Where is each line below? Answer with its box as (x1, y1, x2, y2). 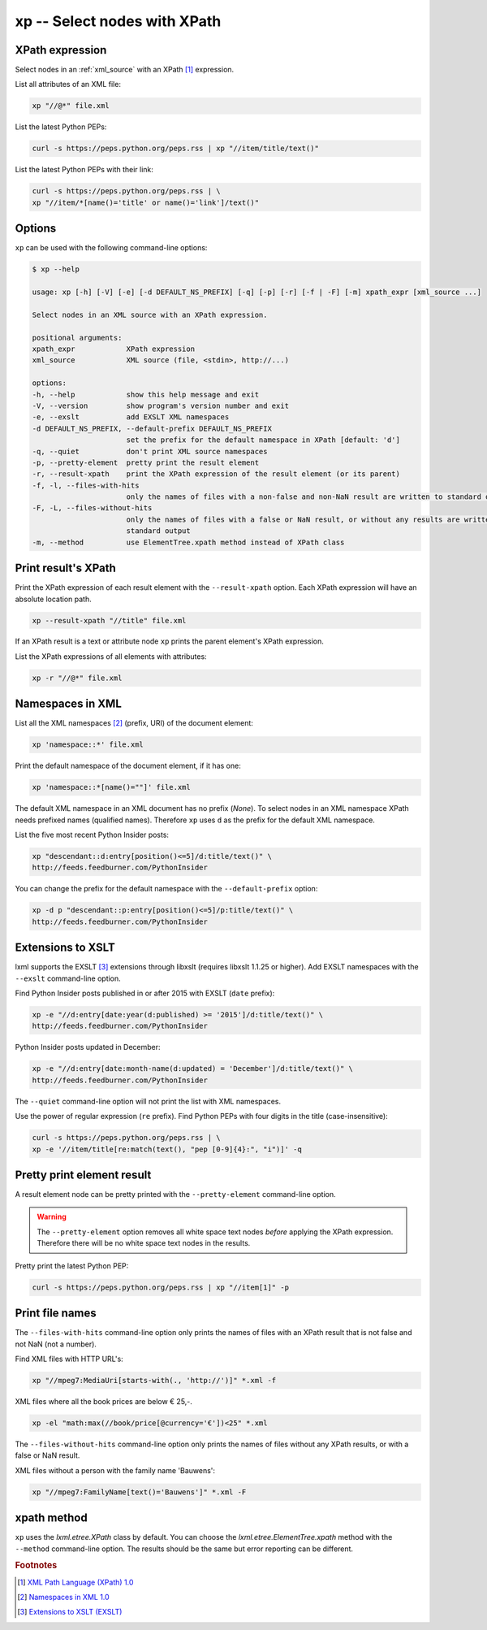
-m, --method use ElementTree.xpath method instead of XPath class (32, 537, 345, 547)
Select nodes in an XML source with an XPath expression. (32, 310, 268, 319)
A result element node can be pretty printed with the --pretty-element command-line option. (15, 1190, 336, 1199)
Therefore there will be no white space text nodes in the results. (37, 1238, 251, 1248)
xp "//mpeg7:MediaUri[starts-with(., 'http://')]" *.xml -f (32, 1376, 277, 1385)
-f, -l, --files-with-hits (32, 480, 140, 490)
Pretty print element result (15, 1168, 152, 1181)
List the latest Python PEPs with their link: (15, 165, 154, 175)
